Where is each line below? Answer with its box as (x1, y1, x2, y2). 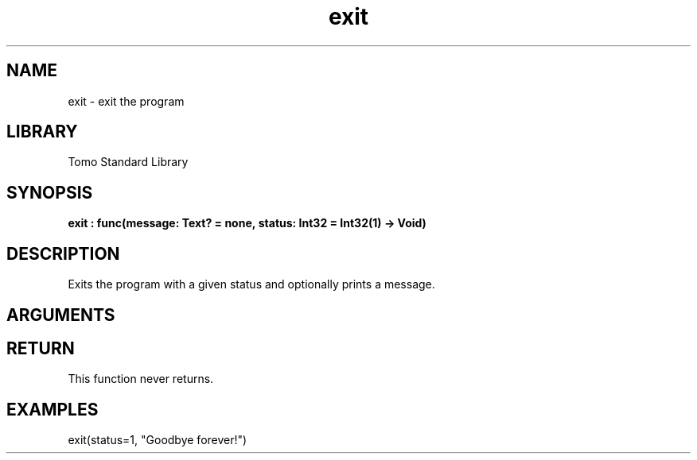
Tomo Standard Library (68, 155, 189, 169)
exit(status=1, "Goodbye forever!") (68, 433, 247, 447)
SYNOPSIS (6, 182, 93, 203)
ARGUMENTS (6, 304, 115, 325)
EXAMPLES (6, 399, 99, 419)
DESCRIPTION (6, 243, 120, 264)
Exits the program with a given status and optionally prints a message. (68, 277, 435, 292)
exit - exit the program (68, 94, 185, 108)
